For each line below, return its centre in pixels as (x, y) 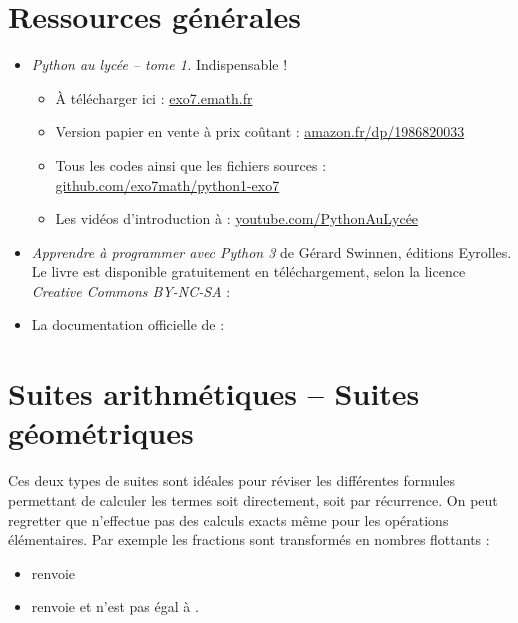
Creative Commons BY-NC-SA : (131, 290)
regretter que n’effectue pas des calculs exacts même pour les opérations (228, 519)
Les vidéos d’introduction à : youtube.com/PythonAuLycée (237, 218)
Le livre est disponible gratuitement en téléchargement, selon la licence (248, 271)
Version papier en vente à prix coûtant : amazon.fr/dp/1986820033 (260, 131)
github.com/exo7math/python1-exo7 (167, 184)
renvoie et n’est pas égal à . (115, 606)
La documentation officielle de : (128, 324)
